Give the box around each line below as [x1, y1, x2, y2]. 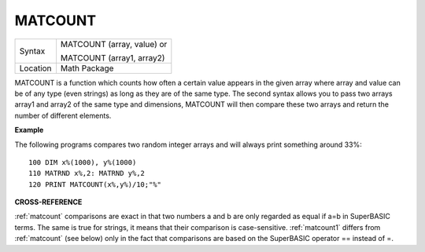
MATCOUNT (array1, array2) [60, 52, 165, 63]
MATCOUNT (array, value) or [60, 38, 168, 49]
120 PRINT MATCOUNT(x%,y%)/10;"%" [28, 180, 161, 188]
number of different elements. [14, 111, 112, 120]
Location [19, 63, 52, 74]
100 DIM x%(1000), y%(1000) [28, 158, 137, 166]
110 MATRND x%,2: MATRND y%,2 [28, 169, 146, 178]
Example [14, 126, 44, 135]
